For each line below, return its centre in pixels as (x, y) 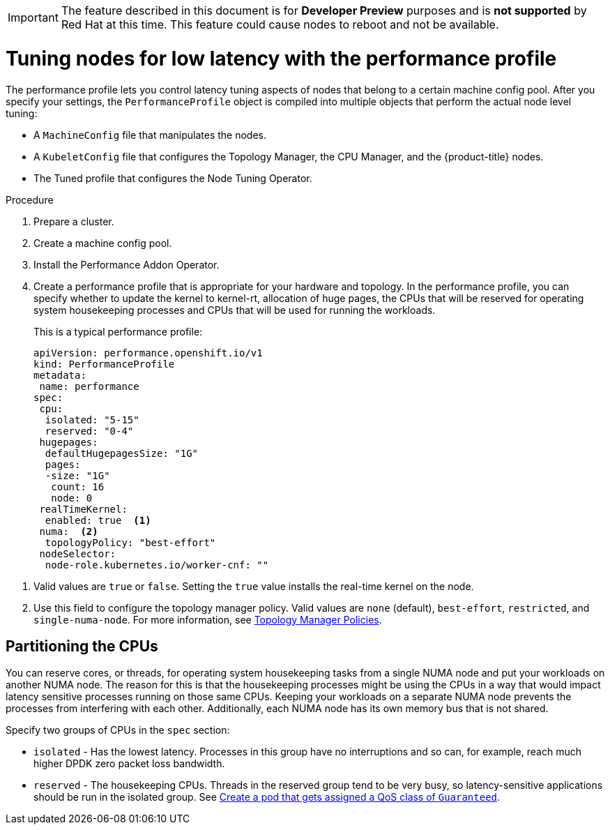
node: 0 (72, 498)
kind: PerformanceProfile (104, 364)
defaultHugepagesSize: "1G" (122, 453)
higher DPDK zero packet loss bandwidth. (129, 764)
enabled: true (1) (98, 520)
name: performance (89, 386)
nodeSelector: (78, 553)
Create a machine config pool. (103, 243)
